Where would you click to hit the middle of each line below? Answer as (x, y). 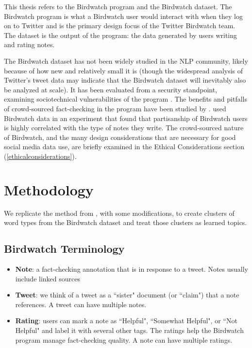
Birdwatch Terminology (64, 249)
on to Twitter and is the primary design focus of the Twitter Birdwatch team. (120, 26)
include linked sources (48, 278)
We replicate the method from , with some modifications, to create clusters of (119, 213)
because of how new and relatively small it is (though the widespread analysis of (124, 70)
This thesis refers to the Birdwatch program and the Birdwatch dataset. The (118, 6)
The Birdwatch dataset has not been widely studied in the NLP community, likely (126, 61)
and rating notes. (29, 44)
